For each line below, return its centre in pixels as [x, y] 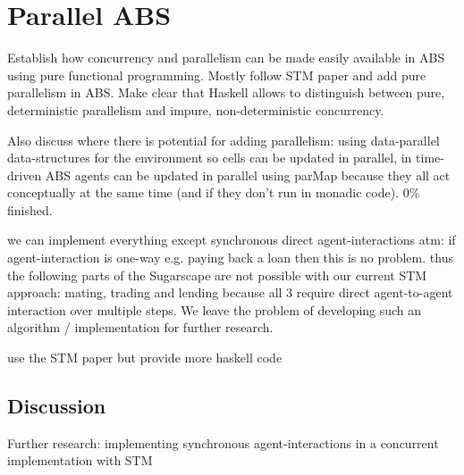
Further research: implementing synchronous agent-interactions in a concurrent [223, 442]
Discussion [57, 406]
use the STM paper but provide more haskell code [145, 358]
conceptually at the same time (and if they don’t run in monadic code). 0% [214, 192]
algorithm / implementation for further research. [140, 327]
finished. [30, 209]
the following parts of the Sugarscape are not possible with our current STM [217, 275]
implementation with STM [80, 460]
